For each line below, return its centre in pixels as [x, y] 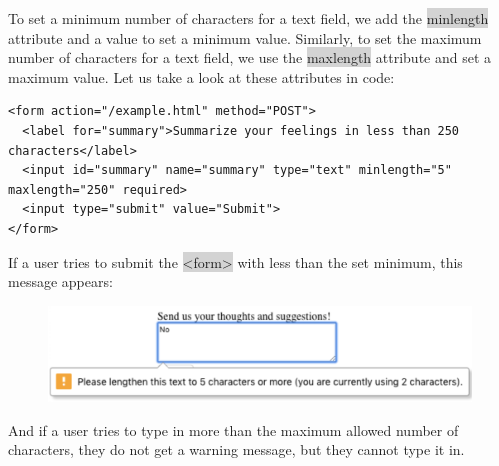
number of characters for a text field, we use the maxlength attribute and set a [250, 57]
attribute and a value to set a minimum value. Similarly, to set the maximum [245, 37]
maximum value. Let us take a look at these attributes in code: [201, 76]
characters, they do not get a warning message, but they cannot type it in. [236, 449]
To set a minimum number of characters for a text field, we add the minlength [248, 18]
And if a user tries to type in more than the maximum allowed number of [233, 429]
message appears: [60, 281]
